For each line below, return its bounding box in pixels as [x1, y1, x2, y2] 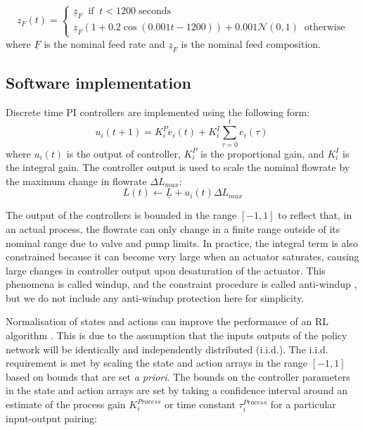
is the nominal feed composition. [181, 36, 321, 51]
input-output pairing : [6, 411, 98, 426]
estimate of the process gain [6, 397, 126, 412]
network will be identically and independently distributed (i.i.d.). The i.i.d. [6, 341, 328, 356]
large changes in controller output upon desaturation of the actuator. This [6, 263, 326, 277]
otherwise [304, 23, 345, 33]
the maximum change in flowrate [6, 173, 147, 188]
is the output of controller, [66, 146, 181, 160]
